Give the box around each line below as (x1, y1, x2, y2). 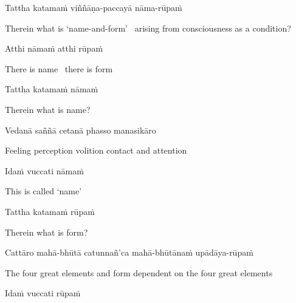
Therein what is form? (5, 225, 88, 238)
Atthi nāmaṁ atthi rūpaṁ (5, 42, 103, 55)
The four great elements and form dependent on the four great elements (5, 266, 273, 279)
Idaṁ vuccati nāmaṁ (5, 164, 84, 177)
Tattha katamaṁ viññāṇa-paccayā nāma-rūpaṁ (5, 1, 182, 13)
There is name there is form (5, 62, 113, 75)
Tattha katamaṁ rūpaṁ (5, 205, 95, 217)
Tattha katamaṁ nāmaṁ (5, 83, 98, 95)
